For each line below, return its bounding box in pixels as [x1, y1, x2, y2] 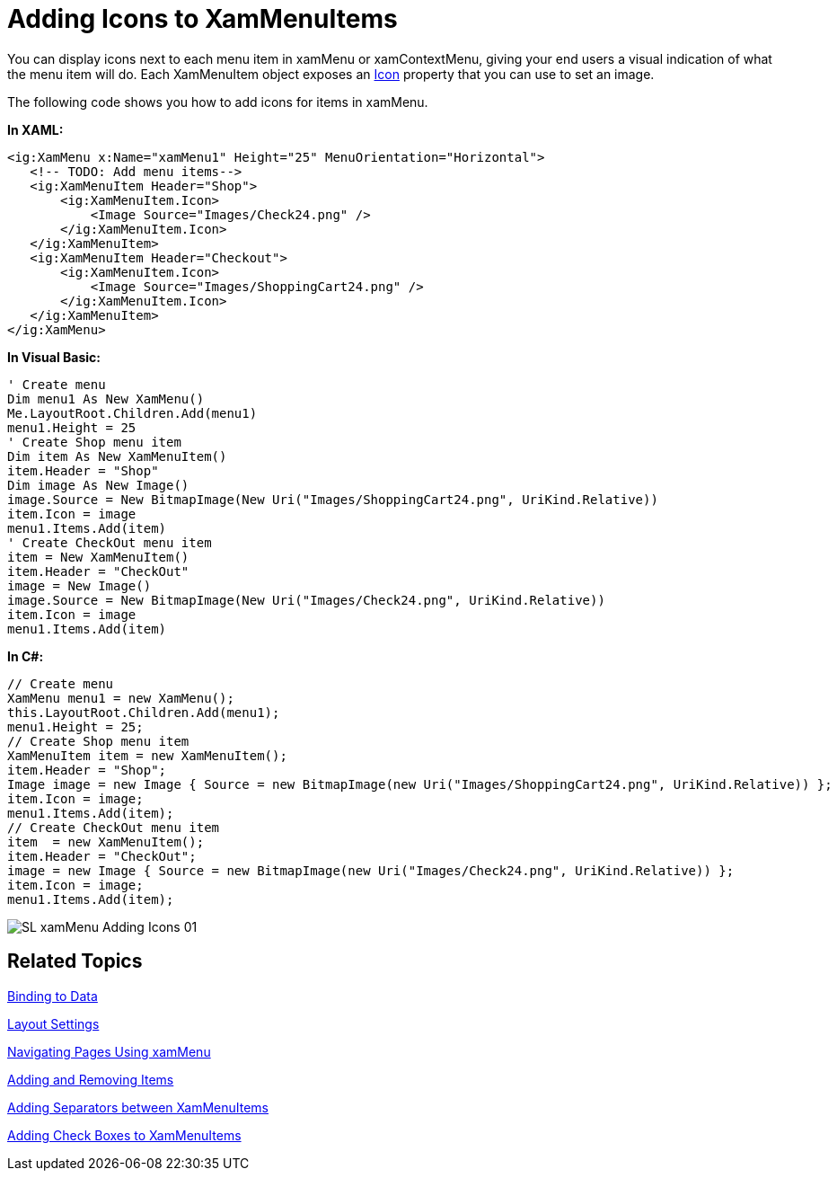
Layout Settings [7, 1015, 100, 1032]
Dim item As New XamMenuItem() [7, 448, 227, 464]
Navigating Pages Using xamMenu [7, 1043, 211, 1059]
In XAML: [7, 121, 64, 137]
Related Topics [7, 950, 143, 973]
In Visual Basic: [7, 349, 101, 365]
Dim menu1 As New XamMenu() [7, 391, 205, 406]
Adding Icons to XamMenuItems [7, 4, 398, 34]
